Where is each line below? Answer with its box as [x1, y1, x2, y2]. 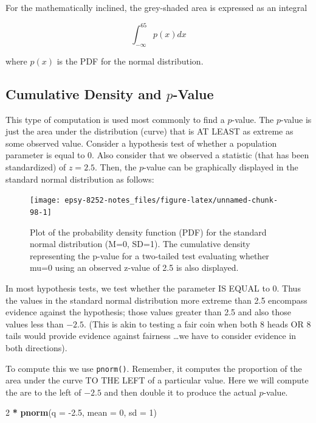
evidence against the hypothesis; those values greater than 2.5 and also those [5, 306, 291, 318]
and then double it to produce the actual [104, 385, 256, 398]
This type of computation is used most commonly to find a [5, 113, 225, 125]
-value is [281, 113, 312, 125]
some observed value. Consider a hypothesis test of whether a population [5, 136, 277, 149]
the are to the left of [5, 385, 81, 398]
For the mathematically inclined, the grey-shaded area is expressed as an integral [5, 1, 307, 13]
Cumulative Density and [5, 84, 162, 103]
